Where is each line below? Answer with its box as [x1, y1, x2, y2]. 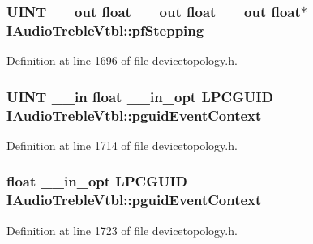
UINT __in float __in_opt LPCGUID [6, 86, 274, 106]
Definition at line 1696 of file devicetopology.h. [6, 52, 238, 69]
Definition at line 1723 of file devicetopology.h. [6, 221, 238, 238]
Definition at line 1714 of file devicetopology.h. [6, 136, 238, 153]
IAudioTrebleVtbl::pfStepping [6, 19, 204, 40]
